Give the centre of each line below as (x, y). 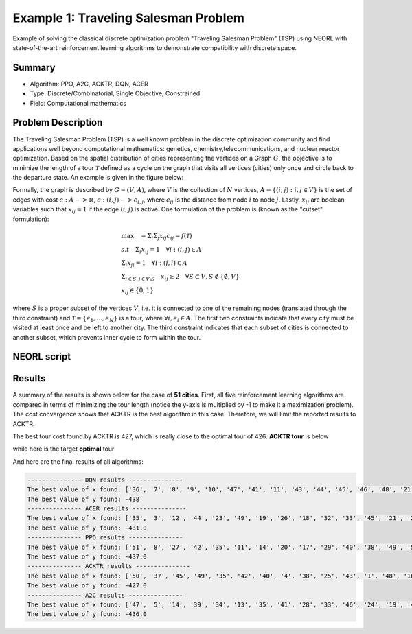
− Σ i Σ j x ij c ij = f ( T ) (167, 237)
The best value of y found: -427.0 (87, 586)
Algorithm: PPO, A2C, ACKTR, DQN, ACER (89, 84)
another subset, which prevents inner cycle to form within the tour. (107, 337)
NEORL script (42, 357)
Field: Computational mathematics (78, 103)
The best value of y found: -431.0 (87, 528)
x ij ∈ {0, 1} (138, 291)
